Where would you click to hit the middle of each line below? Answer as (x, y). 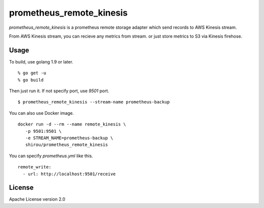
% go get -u (32, 73)
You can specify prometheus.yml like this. (51, 156)
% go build (31, 80)
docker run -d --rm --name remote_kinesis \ (72, 124)
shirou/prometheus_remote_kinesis (67, 145)
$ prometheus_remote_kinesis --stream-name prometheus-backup (94, 102)
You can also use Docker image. (42, 113)
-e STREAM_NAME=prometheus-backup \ (69, 138)
